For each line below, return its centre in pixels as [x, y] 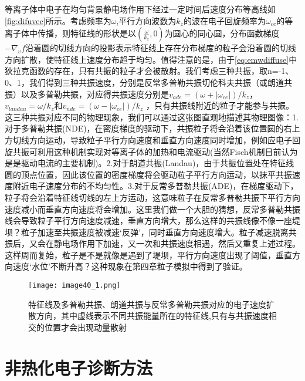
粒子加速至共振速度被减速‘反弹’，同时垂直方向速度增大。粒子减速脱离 [155, 232]
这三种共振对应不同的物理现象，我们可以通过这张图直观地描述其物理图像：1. [152, 117]
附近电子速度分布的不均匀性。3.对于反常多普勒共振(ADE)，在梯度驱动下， [155, 186]
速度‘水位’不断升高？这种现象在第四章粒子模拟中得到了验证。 [130, 266]
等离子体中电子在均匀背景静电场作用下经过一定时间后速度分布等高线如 [140, 9]
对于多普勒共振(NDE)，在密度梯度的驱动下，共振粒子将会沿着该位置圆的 [144, 128]
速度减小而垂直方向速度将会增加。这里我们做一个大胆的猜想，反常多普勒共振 [152, 209]
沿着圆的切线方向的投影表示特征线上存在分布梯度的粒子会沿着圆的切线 [161, 48]
